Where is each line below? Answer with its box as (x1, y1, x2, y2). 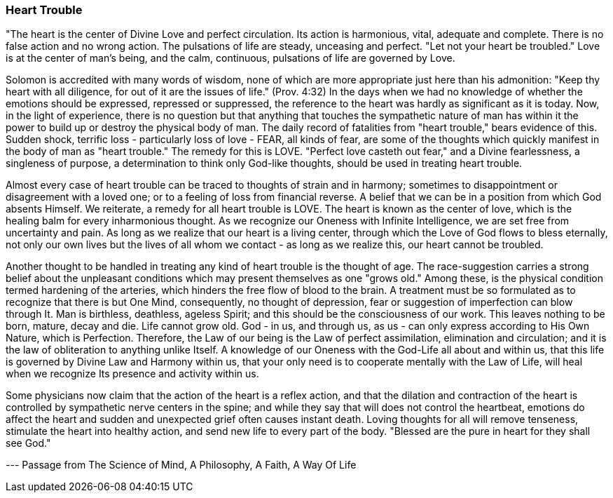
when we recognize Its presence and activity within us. (6, 368, 259, 380)
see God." (6, 437, 51, 450)
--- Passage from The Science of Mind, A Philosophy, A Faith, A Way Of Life (6, 459, 357, 471)
